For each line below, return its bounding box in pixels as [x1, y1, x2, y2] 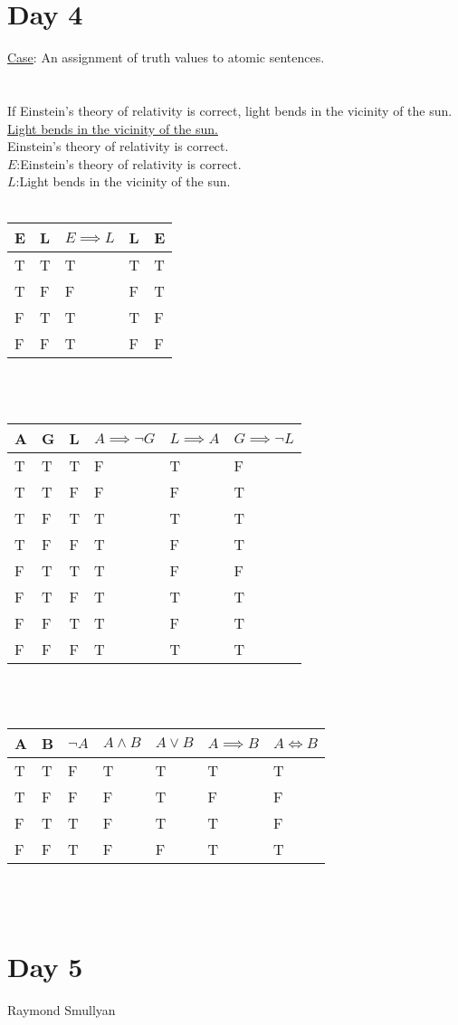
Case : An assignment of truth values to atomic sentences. [7, 48, 325, 67]
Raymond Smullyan [7, 1001, 116, 1020]
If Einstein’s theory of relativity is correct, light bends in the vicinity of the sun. [7, 100, 453, 119]
